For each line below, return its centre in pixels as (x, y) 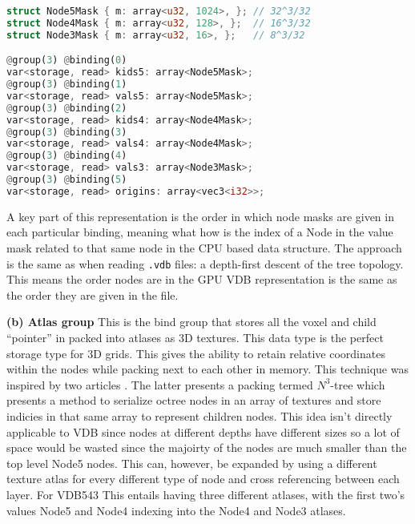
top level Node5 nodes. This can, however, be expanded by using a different (192, 463)
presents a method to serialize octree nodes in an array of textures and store (194, 400)
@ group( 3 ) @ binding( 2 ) (67, 108)
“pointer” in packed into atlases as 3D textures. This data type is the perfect (195, 337)
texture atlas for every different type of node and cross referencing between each (203, 479)
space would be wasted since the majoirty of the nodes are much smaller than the (207, 447)
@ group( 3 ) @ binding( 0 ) (67, 60)
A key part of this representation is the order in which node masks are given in (200, 216)
